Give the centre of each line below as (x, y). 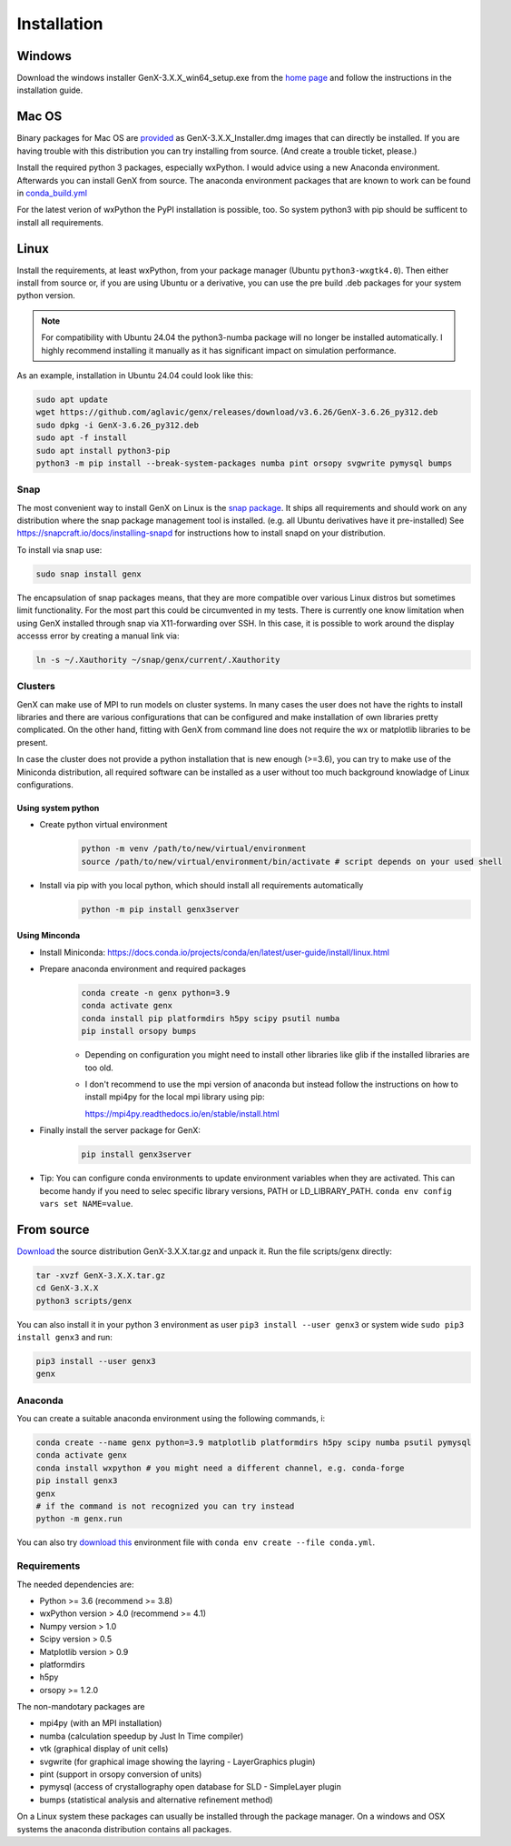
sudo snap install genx (89, 574)
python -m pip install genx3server (160, 909)
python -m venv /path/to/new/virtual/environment (194, 849)
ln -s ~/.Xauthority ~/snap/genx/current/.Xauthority (158, 660)
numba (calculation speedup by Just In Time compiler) (142, 1736)
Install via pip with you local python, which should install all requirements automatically (201, 885)
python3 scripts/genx (84, 1301)
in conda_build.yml (52, 193)
